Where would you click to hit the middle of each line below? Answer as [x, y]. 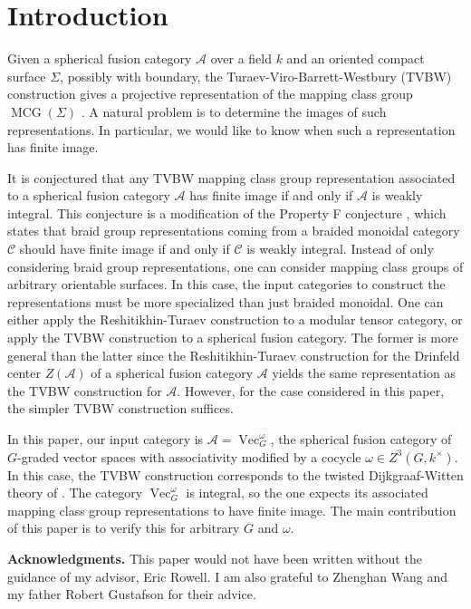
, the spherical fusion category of [361, 439]
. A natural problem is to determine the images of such [234, 111]
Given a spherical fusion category [100, 58]
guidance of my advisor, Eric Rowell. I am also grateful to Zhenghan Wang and [228, 576]
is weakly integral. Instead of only [340, 249]
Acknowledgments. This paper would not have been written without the [215, 558]
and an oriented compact [356, 58]
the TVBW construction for [85, 390]
